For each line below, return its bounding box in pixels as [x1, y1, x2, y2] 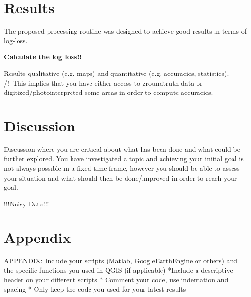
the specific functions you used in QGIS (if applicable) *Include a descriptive [4, 265, 233, 275]
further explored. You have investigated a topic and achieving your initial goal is [4, 153, 244, 164]
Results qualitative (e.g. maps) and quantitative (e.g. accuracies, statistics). [4, 68, 229, 78]
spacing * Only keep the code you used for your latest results [4, 284, 186, 294]
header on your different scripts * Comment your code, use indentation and [4, 274, 229, 284]
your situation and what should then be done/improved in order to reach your [4, 172, 237, 183]
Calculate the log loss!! [4, 52, 82, 62]
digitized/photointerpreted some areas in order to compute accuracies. [4, 87, 213, 97]
